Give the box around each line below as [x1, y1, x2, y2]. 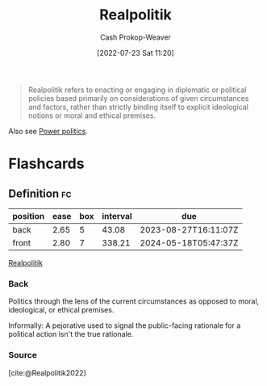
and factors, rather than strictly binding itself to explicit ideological [27, 102, 248, 111]
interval [102, 210, 132, 221]
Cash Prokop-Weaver [99, 32, 172, 42]
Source [8, 350, 38, 361]
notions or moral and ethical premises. [27, 111, 156, 120]
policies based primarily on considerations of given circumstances [27, 93, 249, 103]
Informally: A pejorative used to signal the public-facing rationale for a [8, 321, 241, 330]
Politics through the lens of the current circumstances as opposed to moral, [8, 296, 260, 306]
